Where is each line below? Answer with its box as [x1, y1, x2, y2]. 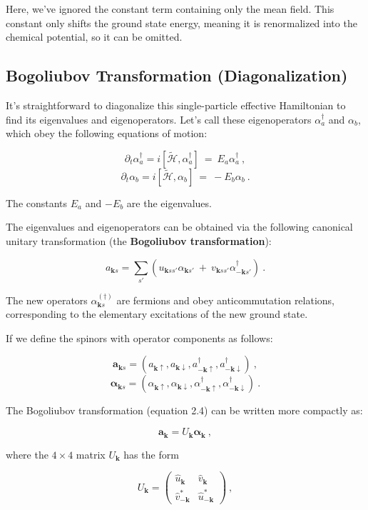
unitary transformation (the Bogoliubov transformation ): [6, 233, 272, 248]
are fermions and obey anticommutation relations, [116, 292, 335, 307]
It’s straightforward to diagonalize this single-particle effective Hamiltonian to [6, 97, 346, 112]
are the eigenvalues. [126, 195, 212, 210]
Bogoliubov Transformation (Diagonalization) [6, 64, 348, 86]
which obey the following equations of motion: [6, 126, 208, 141]
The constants [6, 195, 68, 210]
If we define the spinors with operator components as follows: [6, 330, 273, 345]
